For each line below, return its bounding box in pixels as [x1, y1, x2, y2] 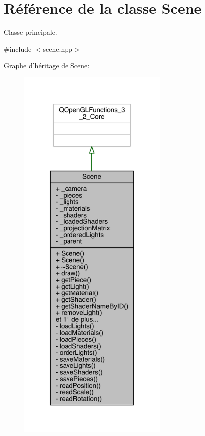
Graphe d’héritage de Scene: [4, 60, 90, 71]
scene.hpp [43, 43, 72, 54]
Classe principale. [4, 27, 57, 37]
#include [4, 43, 32, 54]
